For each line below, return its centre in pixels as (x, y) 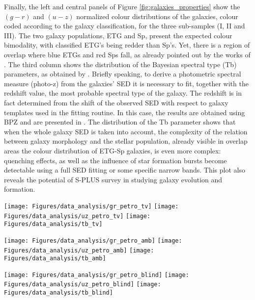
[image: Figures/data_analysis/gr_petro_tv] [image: (91, 206)
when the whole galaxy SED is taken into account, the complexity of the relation (126, 131)
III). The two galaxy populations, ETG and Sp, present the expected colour (118, 35)
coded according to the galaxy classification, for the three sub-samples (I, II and (125, 26)
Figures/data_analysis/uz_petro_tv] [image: (77, 216)
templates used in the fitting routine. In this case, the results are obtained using (125, 112)
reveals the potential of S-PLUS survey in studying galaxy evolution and (113, 179)
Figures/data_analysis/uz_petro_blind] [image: (83, 285)
